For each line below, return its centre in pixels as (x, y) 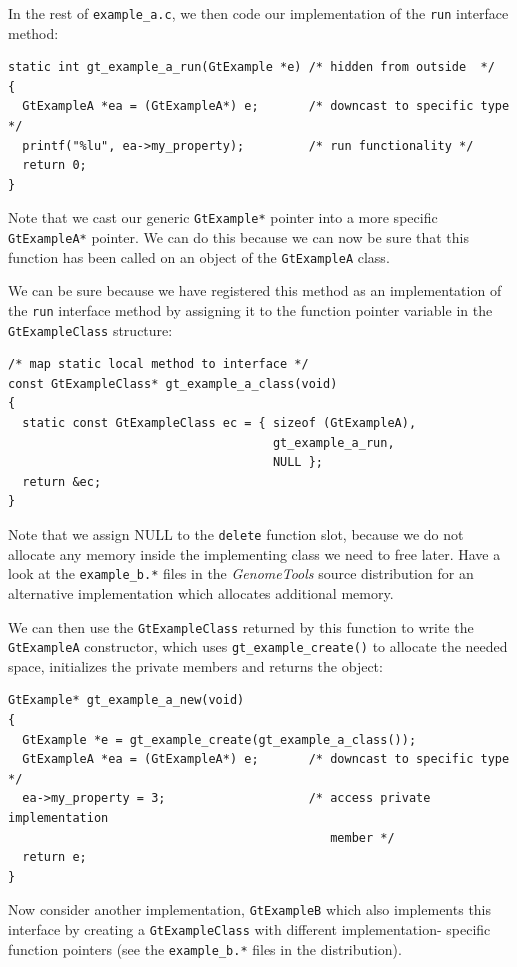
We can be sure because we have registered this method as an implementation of (255, 290)
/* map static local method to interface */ (158, 364)
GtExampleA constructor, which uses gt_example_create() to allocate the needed (258, 646)
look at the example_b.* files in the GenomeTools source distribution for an (241, 573)
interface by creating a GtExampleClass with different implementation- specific (249, 929)
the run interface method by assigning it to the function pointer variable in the (250, 309)
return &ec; (62, 481)
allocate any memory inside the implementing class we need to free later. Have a (254, 553)
